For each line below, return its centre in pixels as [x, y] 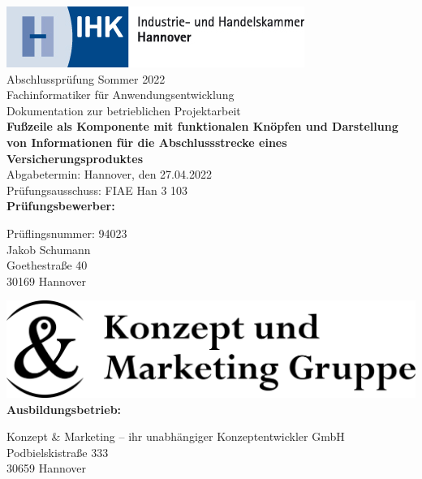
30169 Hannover [47, 280]
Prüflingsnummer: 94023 [67, 233]
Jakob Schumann [49, 249]
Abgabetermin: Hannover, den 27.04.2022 [109, 174]
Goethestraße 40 [47, 265]
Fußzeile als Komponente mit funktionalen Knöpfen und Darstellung [202, 126]
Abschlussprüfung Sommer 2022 [86, 78]
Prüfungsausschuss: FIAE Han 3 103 [97, 190]
